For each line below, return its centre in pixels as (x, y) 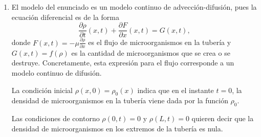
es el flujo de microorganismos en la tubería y (160, 42)
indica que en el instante (176, 90)
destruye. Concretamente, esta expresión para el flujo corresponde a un (123, 63)
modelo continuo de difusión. (57, 73)
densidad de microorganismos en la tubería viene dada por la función (120, 100)
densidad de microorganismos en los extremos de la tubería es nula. (117, 128)
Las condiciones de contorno (56, 118)
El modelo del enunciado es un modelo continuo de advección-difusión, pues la (134, 7)
